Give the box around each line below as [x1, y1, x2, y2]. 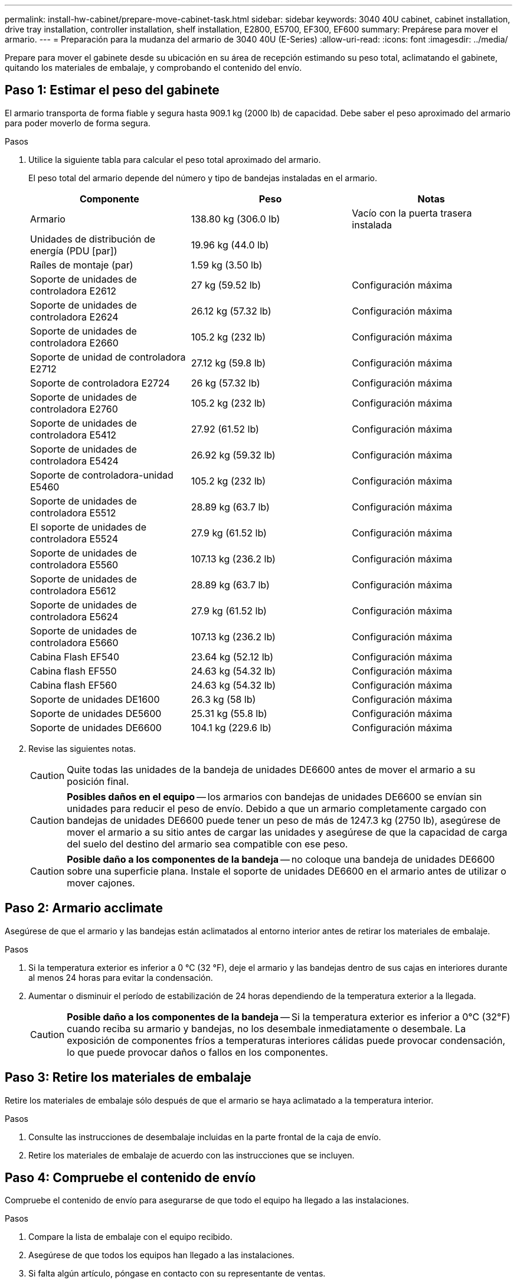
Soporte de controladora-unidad [30, 469, 174, 481]
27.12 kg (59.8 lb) [191, 356, 266, 369]
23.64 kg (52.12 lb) [191, 650, 274, 663]
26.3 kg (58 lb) [191, 693, 256, 705]
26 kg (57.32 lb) [191, 377, 260, 389]
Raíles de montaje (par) [30, 258, 133, 271]
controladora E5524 [30, 532, 118, 545]
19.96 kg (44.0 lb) [191, 238, 269, 251]
